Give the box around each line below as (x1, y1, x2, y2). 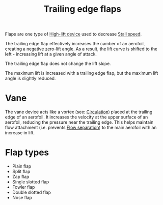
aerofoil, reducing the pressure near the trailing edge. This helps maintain (5, 119, 154, 125)
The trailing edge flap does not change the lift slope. (5, 60, 111, 67)
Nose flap (12, 195, 32, 201)
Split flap (12, 169, 30, 175)
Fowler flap (12, 184, 35, 190)
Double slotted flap (12, 189, 51, 195)
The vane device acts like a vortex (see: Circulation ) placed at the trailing (5, 109, 153, 115)
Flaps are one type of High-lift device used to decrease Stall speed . (5, 31, 142, 37)
